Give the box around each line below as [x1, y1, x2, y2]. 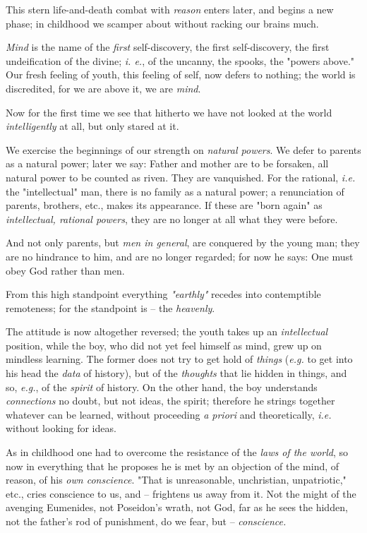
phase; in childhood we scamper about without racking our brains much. [6, 16, 319, 30]
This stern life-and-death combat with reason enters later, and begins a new [6, 2, 334, 16]
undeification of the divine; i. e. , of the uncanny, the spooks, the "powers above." [6, 53, 355, 68]
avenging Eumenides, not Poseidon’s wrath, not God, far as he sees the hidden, [6, 500, 348, 515]
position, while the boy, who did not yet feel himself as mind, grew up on [6, 337, 322, 352]
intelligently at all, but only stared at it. [6, 119, 179, 133]
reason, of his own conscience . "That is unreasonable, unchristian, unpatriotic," [6, 472, 347, 487]
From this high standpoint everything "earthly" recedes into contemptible [6, 287, 321, 301]
